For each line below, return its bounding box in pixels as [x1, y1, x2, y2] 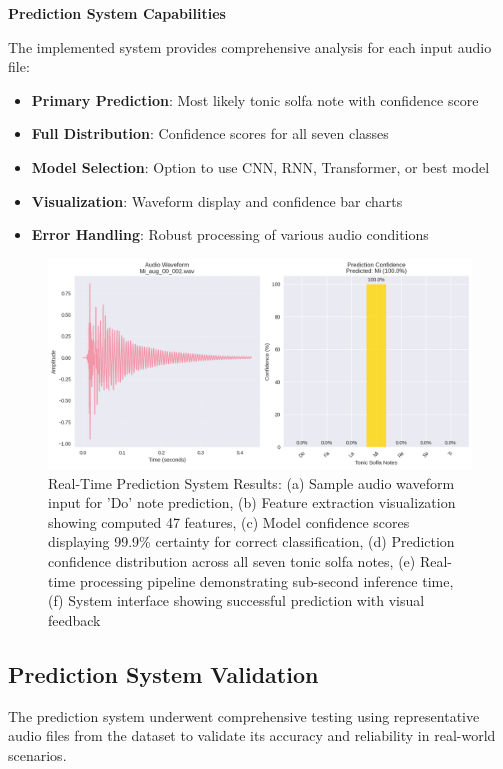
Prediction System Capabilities [8, 3, 226, 23]
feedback [48, 609, 101, 630]
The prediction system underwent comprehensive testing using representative [8, 705, 480, 726]
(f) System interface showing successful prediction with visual [48, 590, 425, 611]
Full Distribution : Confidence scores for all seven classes [31, 123, 389, 144]
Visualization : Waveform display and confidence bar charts [31, 190, 403, 211]
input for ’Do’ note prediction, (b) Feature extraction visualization [48, 492, 456, 513]
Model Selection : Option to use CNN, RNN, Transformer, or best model [31, 156, 490, 177]
